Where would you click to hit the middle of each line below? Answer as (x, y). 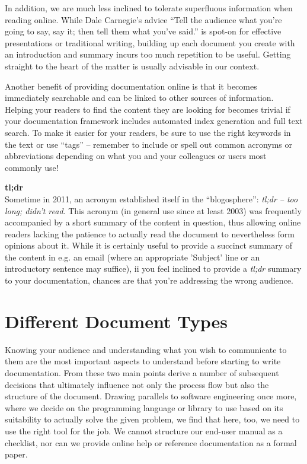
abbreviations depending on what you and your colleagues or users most (136, 156)
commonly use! (32, 167)
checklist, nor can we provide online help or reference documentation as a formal (151, 442)
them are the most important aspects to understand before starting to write (143, 361)
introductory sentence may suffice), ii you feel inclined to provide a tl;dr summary (153, 268)
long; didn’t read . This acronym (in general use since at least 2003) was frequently (153, 210)
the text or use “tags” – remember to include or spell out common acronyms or (149, 144)
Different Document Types (116, 321)
